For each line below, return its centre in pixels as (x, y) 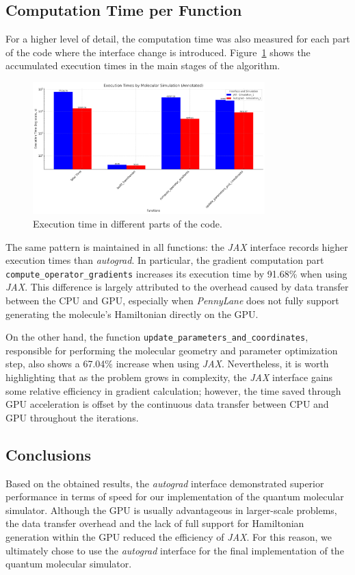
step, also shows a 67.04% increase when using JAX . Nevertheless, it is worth (167, 364)
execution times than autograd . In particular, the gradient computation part (165, 260)
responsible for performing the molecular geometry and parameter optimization (172, 350)
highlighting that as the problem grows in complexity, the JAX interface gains (169, 377)
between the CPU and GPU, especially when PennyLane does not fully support (172, 301)
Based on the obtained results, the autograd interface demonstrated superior (165, 483)
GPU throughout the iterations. (72, 417)
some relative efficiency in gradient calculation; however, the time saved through (173, 390)
